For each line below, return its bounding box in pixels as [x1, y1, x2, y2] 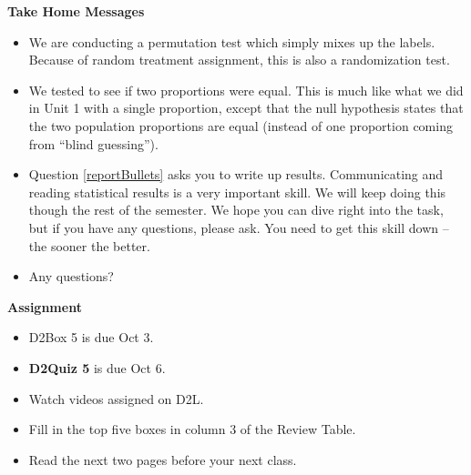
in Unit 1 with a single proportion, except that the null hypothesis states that [28, 98, 464, 117]
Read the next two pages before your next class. [28, 450, 297, 469]
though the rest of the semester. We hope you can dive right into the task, [28, 200, 444, 219]
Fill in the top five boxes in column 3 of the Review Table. [28, 419, 356, 439]
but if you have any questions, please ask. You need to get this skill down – [28, 217, 449, 237]
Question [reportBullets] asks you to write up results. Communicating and [28, 165, 444, 184]
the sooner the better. [28, 236, 150, 255]
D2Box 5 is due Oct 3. [28, 328, 154, 347]
